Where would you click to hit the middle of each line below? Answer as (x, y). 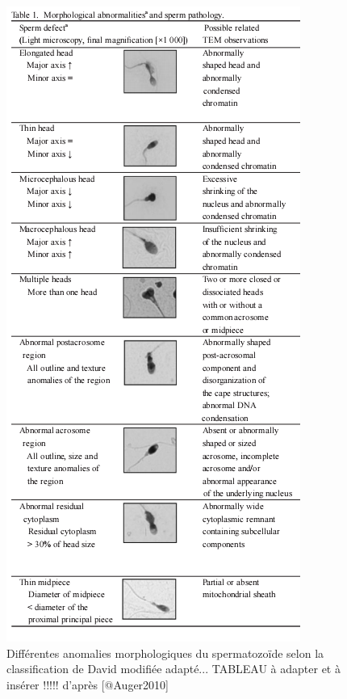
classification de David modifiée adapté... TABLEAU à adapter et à (173, 669)
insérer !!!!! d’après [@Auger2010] (88, 684)
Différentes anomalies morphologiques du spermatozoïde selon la (165, 653)
